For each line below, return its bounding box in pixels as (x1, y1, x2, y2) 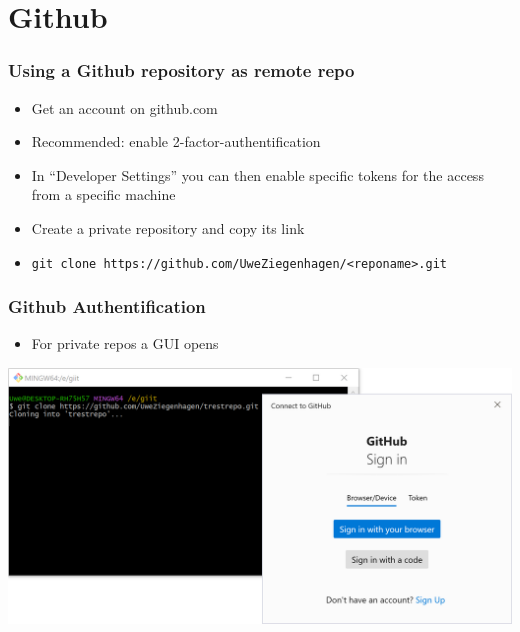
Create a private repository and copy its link (31, 217, 305, 238)
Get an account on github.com (31, 97, 218, 118)
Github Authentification (8, 294, 206, 319)
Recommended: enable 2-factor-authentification (31, 131, 321, 152)
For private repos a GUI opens (31, 333, 219, 354)
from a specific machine (31, 184, 176, 205)
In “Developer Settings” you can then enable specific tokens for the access (31, 164, 484, 185)
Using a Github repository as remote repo (8, 58, 355, 83)
